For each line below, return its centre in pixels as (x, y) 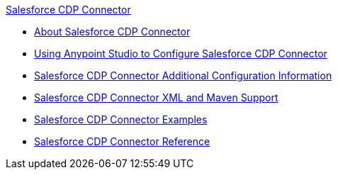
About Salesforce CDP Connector (112, 32)
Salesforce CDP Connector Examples (121, 119)
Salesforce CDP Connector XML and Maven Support (156, 97)
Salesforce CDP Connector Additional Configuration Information (183, 75)
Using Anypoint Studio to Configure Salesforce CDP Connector (181, 53)
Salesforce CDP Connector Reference (122, 141)
